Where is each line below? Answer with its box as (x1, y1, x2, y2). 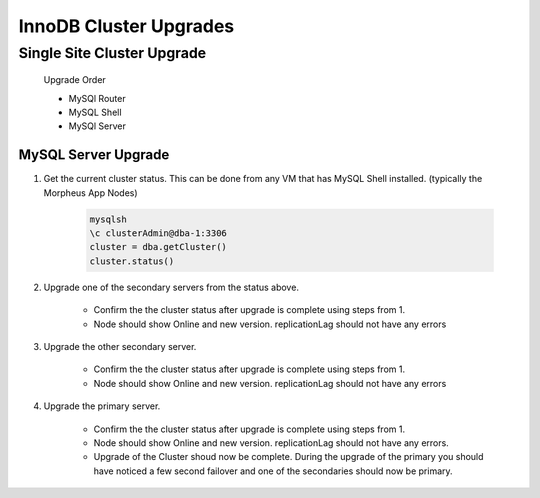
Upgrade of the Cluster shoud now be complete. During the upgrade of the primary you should (93, 451, 484, 463)
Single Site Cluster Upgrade (18, 44, 207, 62)
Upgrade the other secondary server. (43, 340, 197, 352)
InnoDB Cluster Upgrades (18, 15, 235, 37)
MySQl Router (68, 92, 126, 104)
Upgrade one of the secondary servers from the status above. (43, 281, 300, 293)
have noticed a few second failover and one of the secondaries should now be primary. (93, 465, 454, 477)
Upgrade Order (43, 74, 107, 86)
